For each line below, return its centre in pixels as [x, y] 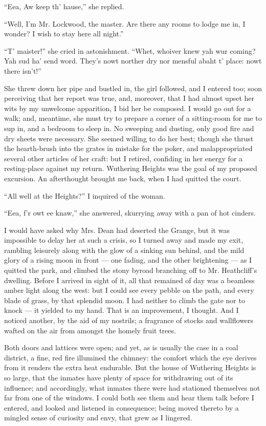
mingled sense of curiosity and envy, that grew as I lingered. [98, 418]
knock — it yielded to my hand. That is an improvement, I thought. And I [121, 310]
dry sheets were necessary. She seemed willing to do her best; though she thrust [129, 138]
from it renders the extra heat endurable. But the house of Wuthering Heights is [130, 367]
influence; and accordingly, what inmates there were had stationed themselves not [132, 387]
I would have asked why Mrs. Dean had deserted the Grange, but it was [117, 230]
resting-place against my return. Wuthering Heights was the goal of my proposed [131, 168]
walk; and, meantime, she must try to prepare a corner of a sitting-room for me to [133, 118]
